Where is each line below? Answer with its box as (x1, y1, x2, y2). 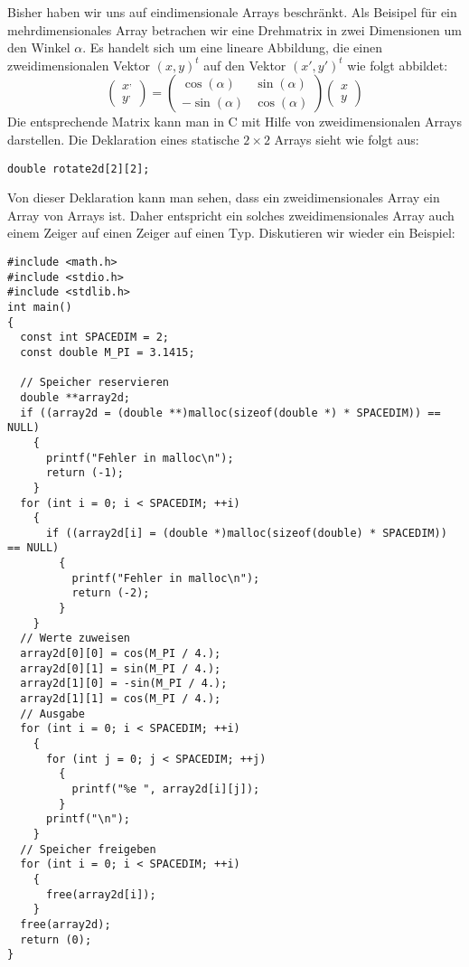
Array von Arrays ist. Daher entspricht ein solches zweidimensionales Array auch (7, 205, 455, 224)
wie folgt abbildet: (347, 55, 448, 74)
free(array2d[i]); (45, 887, 156, 901)
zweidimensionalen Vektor (7, 55, 151, 74)
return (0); (20, 933, 92, 946)
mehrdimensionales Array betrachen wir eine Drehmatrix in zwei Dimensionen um (7, 20, 462, 39)
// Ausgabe (20, 707, 85, 720)
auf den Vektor (203, 55, 286, 74)
